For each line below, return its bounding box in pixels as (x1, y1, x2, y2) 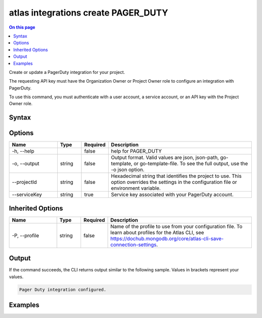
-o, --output (12, 160, 40, 167)
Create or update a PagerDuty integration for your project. (9, 69, 125, 75)
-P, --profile (12, 232, 39, 239)
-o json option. (111, 166, 145, 173)
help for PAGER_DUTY (111, 148, 162, 155)
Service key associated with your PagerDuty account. (111, 191, 234, 198)
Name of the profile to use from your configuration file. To (110, 223, 243, 230)
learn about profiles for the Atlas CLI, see (110, 229, 204, 236)
